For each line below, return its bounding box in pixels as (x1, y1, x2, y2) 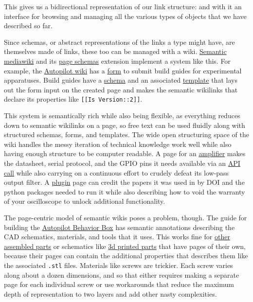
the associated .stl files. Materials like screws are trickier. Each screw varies (4, 260, 233, 270)
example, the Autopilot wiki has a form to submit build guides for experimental (4, 65, 242, 75)
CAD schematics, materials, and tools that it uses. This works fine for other (4, 231, 230, 242)
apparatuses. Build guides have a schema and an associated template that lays (4, 75, 237, 85)
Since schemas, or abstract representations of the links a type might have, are (4, 36, 235, 47)
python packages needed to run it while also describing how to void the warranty (4, 186, 245, 196)
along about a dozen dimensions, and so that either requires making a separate (4, 269, 239, 280)
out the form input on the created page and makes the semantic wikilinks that (4, 84, 238, 94)
